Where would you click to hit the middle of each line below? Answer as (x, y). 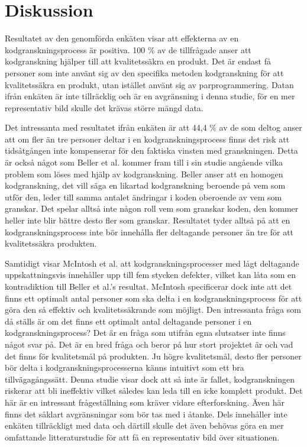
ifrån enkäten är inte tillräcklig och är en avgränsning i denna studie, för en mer (150, 96)
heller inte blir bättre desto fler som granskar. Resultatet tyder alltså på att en (148, 220)
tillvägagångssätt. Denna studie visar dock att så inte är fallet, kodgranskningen (150, 379)
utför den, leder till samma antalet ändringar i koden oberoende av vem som (143, 197)
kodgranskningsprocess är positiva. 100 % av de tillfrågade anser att (128, 49)
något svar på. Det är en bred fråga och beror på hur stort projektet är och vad (149, 344)
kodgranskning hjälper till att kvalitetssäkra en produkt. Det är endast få (138, 61)
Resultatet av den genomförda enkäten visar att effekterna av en (122, 38)
